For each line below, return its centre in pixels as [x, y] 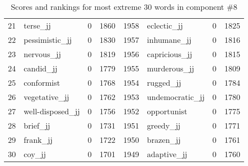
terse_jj [37, 25]
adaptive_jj [167, 154]
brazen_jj [164, 140]
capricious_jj [169, 54]
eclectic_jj [165, 25]
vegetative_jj [47, 97]
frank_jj [38, 140]
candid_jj [41, 68]
